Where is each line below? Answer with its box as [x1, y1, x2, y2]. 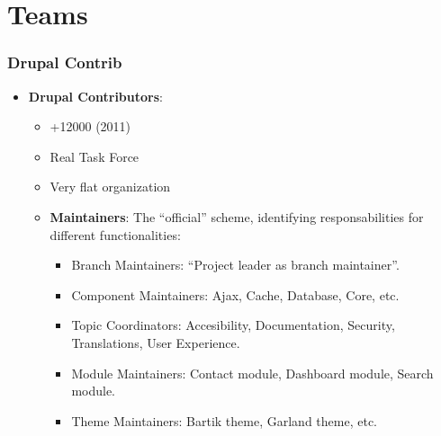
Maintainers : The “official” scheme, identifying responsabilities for [49, 207, 424, 226]
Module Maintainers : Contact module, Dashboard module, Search [71, 363, 434, 382]
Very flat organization [49, 177, 171, 196]
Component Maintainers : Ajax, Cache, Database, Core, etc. [71, 285, 400, 304]
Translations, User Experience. [71, 333, 240, 351]
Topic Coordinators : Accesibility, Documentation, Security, [71, 316, 395, 334]
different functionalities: [49, 225, 181, 244]
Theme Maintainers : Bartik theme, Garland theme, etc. [71, 411, 377, 430]
